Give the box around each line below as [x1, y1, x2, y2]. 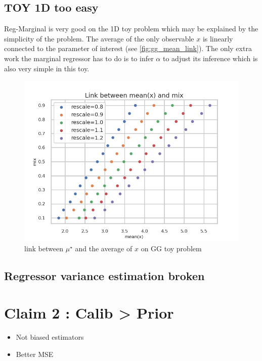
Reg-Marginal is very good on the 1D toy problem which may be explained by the [4, 23, 258, 34]
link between [24, 243, 63, 253]
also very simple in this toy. [4, 63, 90, 73]
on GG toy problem [141, 243, 202, 253]
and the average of [75, 243, 133, 253]
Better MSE [16, 348, 54, 359]
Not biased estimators [16, 332, 84, 342]
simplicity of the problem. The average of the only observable [4, 33, 194, 43]
